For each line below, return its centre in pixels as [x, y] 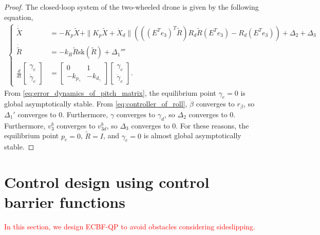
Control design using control [107, 182]
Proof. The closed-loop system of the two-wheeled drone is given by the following [131, 7]
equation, [19, 17]
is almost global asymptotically [192, 135]
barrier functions [65, 202]
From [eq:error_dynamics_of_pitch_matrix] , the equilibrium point [110, 92]
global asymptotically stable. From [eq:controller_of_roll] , [96, 104]
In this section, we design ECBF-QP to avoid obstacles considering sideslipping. [130, 227]
